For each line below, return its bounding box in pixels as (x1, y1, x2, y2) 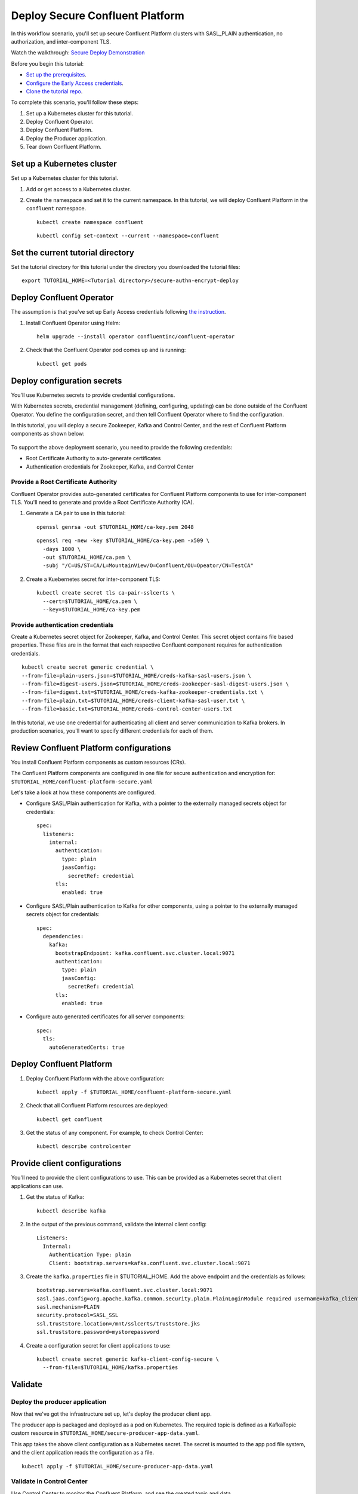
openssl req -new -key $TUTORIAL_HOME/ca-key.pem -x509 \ (36, 537, 210, 544)
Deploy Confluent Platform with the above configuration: (26, 1074, 165, 1082)
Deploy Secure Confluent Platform (11, 9, 184, 22)
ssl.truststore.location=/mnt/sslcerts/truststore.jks (36, 1320, 200, 1327)
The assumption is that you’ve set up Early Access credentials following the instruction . (11, 308, 226, 316)
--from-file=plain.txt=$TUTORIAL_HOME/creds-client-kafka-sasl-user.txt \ (21, 697, 245, 704)
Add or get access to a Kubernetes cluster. (26, 185, 131, 192)
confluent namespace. (26, 205, 87, 212)
